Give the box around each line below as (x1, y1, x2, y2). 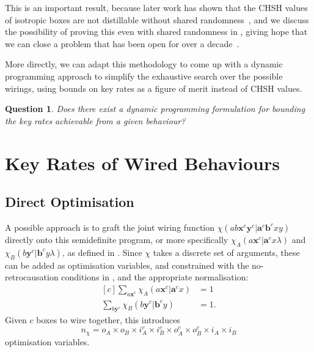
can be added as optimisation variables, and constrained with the (5, 258, 249, 271)
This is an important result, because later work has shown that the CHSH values (5, 1, 308, 13)
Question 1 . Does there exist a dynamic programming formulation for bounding (5, 102, 305, 115)
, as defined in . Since (62, 245, 142, 258)
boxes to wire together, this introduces (36, 313, 180, 326)
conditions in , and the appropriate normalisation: (61, 271, 249, 283)
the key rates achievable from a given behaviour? (5, 114, 186, 127)
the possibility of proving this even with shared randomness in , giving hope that (5, 25, 308, 38)
